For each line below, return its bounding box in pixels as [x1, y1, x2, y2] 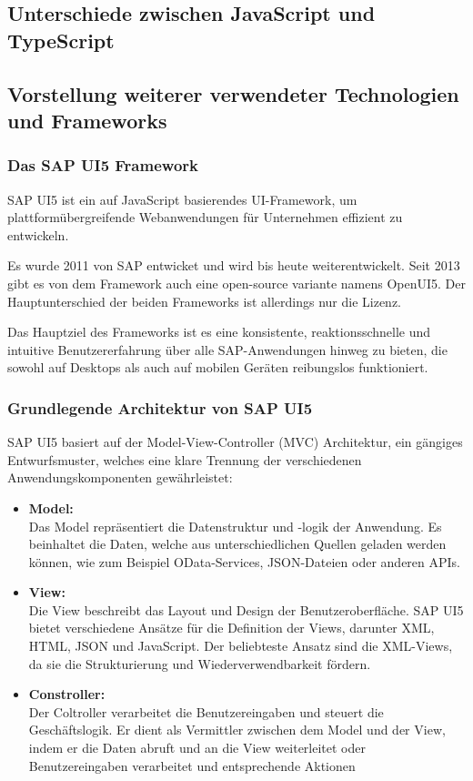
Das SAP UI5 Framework [7, 154, 198, 177]
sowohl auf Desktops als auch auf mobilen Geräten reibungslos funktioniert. [7, 358, 428, 377]
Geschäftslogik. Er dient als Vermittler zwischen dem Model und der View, [28, 720, 446, 739]
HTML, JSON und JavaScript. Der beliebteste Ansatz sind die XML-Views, [28, 636, 453, 655]
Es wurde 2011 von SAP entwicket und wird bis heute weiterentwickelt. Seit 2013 [7, 256, 460, 275]
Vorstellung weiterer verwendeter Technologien [7, 79, 459, 107]
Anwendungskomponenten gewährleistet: [7, 468, 233, 487]
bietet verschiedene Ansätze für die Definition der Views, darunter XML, [28, 618, 435, 637]
